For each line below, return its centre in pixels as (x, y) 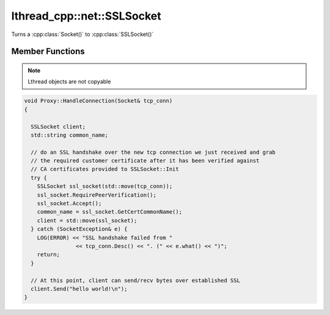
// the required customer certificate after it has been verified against (145, 161)
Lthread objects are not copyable (69, 82)
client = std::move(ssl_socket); (87, 220)
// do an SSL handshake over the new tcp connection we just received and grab (153, 152)
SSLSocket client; (58, 126)
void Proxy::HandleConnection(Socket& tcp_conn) (98, 101)
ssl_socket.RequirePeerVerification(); (97, 195)
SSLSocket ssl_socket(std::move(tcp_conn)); (105, 186)
